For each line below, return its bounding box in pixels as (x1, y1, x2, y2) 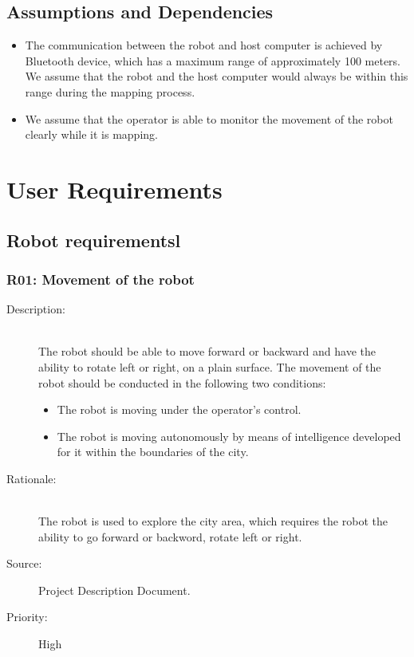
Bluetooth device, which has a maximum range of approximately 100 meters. (25, 52, 401, 69)
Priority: (6, 608, 48, 625)
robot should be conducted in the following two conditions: (38, 374, 326, 391)
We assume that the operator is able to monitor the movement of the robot (25, 110, 393, 127)
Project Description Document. (38, 581, 191, 598)
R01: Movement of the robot (6, 269, 195, 289)
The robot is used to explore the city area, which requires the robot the (38, 513, 388, 529)
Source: (6, 555, 42, 572)
